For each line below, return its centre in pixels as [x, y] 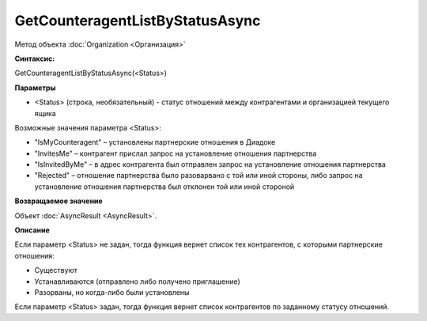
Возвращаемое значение [59, 201]
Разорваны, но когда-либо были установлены [112, 292]
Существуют [56, 270]
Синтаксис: [35, 59]
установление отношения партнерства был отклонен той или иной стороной [164, 187]
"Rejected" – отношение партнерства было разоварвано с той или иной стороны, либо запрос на [198, 176]
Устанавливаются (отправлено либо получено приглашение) [137, 281]
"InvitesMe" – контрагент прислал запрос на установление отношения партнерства [176, 153]
